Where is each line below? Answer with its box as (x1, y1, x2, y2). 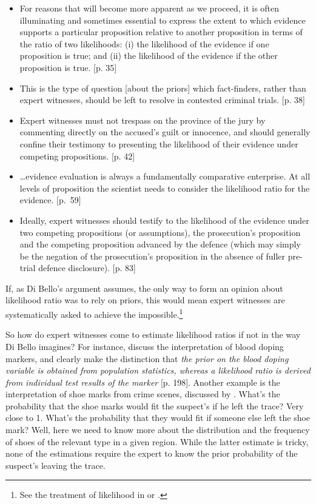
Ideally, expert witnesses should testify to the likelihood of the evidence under (19, 213, 309, 226)
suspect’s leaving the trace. (5, 459, 106, 471)
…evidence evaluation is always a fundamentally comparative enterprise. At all (19, 170, 311, 183)
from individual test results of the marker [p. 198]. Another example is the (5, 375, 280, 388)
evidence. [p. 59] (19, 193, 81, 206)
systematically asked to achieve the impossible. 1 (5, 306, 183, 320)
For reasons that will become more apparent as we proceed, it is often (19, 2, 280, 14)
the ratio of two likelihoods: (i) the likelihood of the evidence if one (19, 37, 269, 50)
